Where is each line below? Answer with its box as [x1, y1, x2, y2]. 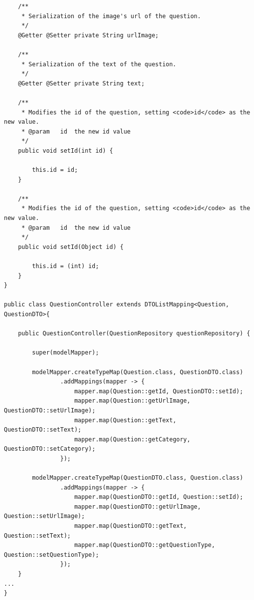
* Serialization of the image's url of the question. [21, 12, 201, 20]
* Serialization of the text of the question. [21, 60, 176, 68]
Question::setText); [4, 532, 71, 539]
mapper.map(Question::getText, [74, 416, 176, 424]
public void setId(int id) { [18, 147, 113, 154]
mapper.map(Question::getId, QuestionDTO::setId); [74, 387, 243, 395]
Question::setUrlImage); [4, 513, 85, 520]
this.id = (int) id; [32, 263, 99, 270]
